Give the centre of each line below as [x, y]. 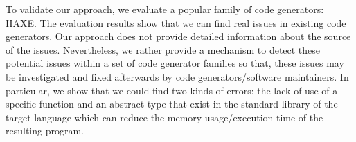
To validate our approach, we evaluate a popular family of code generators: [165, 9]
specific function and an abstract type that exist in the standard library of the [172, 104]
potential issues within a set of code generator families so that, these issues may [175, 63]
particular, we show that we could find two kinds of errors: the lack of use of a [172, 90]
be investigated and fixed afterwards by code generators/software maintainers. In [177, 76]
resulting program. [45, 131]
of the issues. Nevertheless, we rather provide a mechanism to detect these [163, 49]
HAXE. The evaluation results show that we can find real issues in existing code [176, 22]
